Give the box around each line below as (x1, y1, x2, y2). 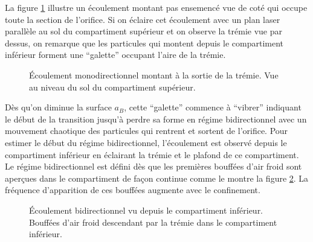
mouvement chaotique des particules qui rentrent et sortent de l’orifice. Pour (5, 124, 288, 137)
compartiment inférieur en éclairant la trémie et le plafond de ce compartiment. (5, 148, 299, 161)
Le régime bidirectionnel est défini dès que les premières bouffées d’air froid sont (5, 160, 302, 173)
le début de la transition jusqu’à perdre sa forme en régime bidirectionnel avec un (5, 112, 307, 125)
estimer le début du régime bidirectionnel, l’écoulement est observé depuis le (5, 136, 287, 148)
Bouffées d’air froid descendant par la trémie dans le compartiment (29, 215, 277, 228)
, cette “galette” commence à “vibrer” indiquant (124, 101, 302, 113)
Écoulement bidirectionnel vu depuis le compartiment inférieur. (29, 203, 263, 216)
